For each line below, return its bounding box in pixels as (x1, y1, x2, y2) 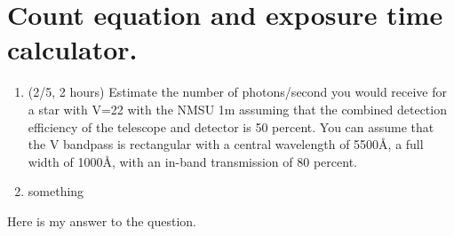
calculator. (7, 31, 138, 67)
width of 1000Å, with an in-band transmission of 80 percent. (28, 152, 357, 170)
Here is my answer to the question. (7, 211, 196, 230)
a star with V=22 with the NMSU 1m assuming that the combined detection (28, 99, 447, 118)
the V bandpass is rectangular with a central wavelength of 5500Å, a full (28, 135, 424, 153)
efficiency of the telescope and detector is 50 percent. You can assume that (28, 117, 434, 136)
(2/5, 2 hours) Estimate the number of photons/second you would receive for (28, 83, 448, 101)
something (28, 182, 84, 201)
